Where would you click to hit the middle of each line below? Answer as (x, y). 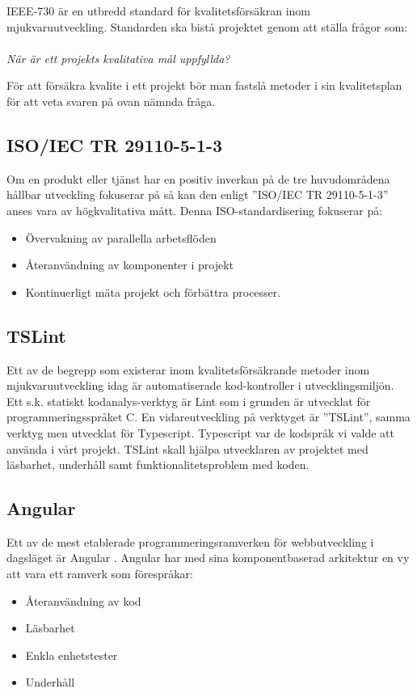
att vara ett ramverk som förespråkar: (100, 574)
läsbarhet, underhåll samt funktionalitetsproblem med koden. (158, 465)
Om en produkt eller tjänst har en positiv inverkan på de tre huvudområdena (198, 178)
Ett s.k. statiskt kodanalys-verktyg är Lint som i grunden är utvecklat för (189, 401)
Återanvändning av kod (83, 600)
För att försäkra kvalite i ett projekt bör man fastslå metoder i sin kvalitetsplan (204, 85)
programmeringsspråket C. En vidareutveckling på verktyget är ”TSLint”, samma (208, 417)
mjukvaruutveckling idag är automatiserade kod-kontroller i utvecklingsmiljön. (200, 385)
